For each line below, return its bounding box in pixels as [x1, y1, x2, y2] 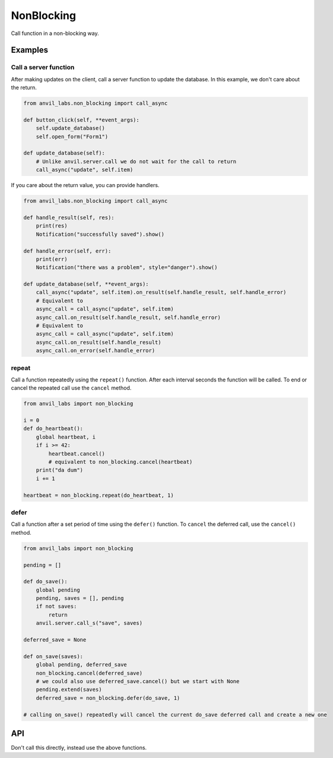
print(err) [36, 255, 68, 263]
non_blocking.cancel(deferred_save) [36, 669, 142, 677]
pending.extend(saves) [36, 686, 102, 693]
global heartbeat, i [36, 434, 96, 440]
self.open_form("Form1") [36, 133, 109, 140]
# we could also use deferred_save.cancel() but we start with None [36, 678, 240, 684]
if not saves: [36, 603, 77, 610]
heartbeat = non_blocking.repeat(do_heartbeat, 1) [23, 492, 175, 498]
